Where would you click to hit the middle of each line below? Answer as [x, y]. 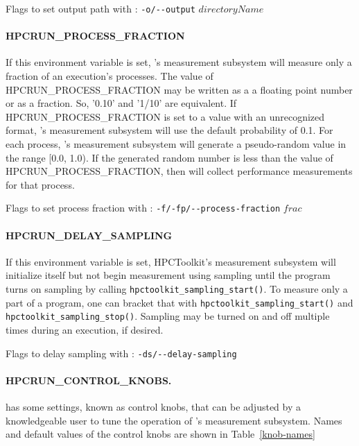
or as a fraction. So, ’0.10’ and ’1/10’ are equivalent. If [121, 103]
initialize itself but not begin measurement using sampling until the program [168, 275]
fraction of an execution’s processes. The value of [110, 76]
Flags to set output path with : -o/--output [100, 8]
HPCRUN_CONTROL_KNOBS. [89, 380]
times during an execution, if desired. [85, 329]
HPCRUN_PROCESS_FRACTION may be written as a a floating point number [179, 89]
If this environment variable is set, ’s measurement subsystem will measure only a [179, 62]
